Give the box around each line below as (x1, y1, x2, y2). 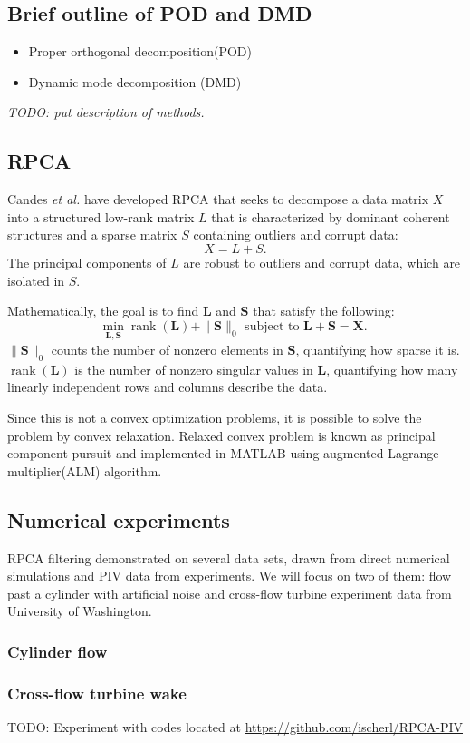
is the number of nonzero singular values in (74, 359, 313, 378)
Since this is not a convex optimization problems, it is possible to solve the (7, 407, 422, 426)
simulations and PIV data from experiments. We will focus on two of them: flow (7, 566, 452, 585)
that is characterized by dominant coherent (211, 207, 450, 226)
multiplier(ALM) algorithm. (7, 461, 162, 480)
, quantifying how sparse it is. (295, 339, 460, 358)
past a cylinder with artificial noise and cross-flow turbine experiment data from (7, 583, 452, 602)
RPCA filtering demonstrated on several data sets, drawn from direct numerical (7, 548, 450, 567)
